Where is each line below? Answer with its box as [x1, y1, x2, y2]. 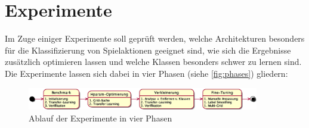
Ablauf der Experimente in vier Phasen [29, 111, 172, 124]
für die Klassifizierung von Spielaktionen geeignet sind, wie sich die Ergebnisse [5, 43, 291, 56]
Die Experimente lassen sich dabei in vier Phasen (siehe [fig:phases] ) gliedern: [5, 67, 288, 79]
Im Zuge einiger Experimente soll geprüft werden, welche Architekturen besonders [5, 32, 305, 45]
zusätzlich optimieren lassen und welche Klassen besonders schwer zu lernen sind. [5, 55, 302, 68]
